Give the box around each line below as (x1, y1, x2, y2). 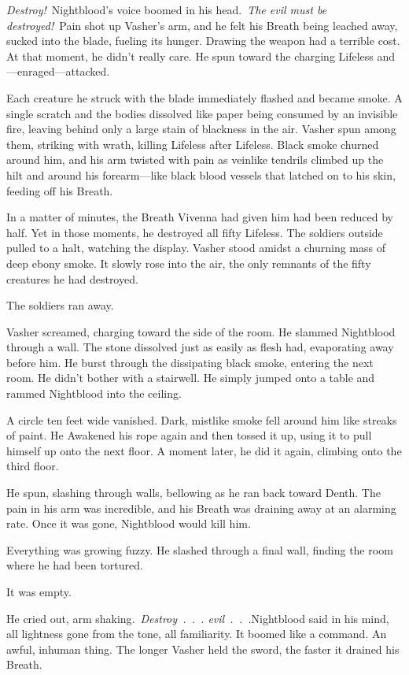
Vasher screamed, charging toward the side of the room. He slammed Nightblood (6, 323, 396, 339)
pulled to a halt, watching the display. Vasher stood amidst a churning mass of (6, 239, 386, 256)
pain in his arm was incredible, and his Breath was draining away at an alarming (6, 499, 396, 516)
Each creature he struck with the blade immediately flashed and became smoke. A (6, 89, 403, 106)
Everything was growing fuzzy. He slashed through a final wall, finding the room (6, 541, 393, 558)
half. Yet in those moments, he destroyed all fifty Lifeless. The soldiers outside (6, 224, 383, 240)
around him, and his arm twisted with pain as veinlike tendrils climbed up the (6, 151, 384, 168)
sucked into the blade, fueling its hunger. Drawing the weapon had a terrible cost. (6, 32, 400, 49)
